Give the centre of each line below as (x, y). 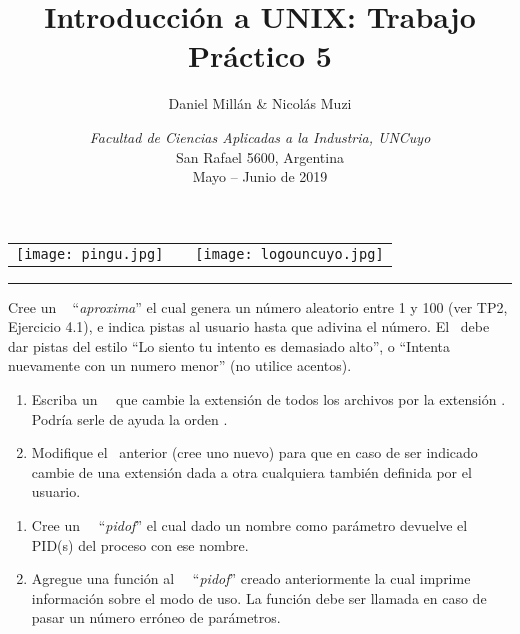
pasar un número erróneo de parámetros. (156, 617)
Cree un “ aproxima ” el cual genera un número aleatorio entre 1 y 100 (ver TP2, (258, 306)
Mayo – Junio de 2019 (260, 176)
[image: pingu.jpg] (90, 253)
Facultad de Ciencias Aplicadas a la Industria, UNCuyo (260, 136)
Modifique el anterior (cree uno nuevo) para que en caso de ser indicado (254, 452)
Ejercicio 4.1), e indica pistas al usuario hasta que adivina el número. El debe (249, 326)
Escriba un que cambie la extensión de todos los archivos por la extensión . (268, 399)
